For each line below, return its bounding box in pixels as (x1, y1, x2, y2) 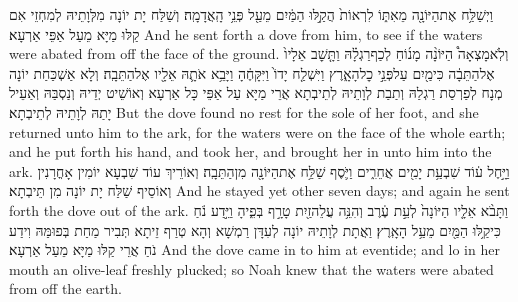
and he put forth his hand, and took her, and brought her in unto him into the (9, 141, 492, 162)
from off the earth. (9, 278, 122, 299)
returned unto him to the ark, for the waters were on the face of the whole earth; (9, 121, 506, 142)
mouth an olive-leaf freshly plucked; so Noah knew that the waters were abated (9, 258, 494, 279)
